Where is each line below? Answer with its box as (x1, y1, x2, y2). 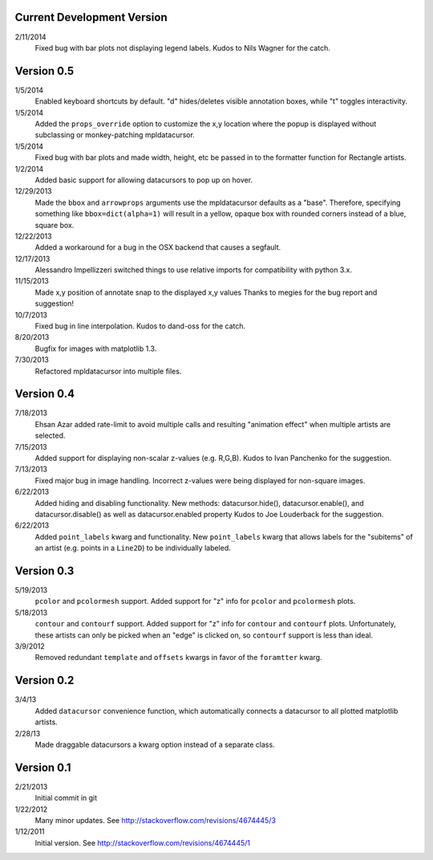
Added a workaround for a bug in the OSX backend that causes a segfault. (34, 243, 281, 252)
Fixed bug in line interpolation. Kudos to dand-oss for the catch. (34, 321, 246, 331)
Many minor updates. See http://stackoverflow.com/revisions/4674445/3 (34, 815, 277, 825)
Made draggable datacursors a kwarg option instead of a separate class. (34, 740, 276, 749)
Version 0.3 (14, 564, 75, 577)
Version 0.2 (14, 674, 75, 687)
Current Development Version (14, 10, 168, 24)
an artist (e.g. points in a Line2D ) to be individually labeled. (34, 543, 232, 553)
